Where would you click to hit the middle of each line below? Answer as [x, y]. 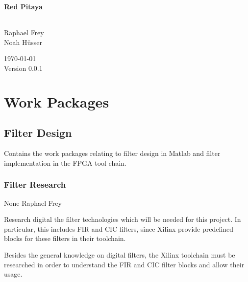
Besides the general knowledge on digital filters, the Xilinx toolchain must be [120, 254]
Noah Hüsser [23, 42]
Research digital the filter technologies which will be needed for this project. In [123, 219]
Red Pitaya [23, 6]
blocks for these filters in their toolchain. [65, 238]
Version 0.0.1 [23, 68]
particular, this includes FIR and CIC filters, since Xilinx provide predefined [119, 228]
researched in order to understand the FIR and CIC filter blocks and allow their [124, 264]
